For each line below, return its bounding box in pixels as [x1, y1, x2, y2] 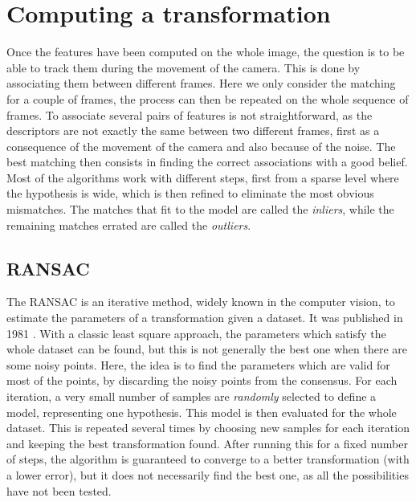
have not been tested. [6, 482, 112, 499]
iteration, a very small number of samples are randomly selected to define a [6, 388, 377, 405]
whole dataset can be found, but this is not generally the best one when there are [6, 341, 407, 357]
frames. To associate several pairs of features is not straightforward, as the [6, 106, 373, 123]
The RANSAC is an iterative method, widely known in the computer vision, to [6, 293, 395, 310]
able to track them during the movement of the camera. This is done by [6, 59, 361, 76]
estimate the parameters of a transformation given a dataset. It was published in [6, 309, 403, 326]
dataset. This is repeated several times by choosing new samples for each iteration [6, 419, 410, 436]
